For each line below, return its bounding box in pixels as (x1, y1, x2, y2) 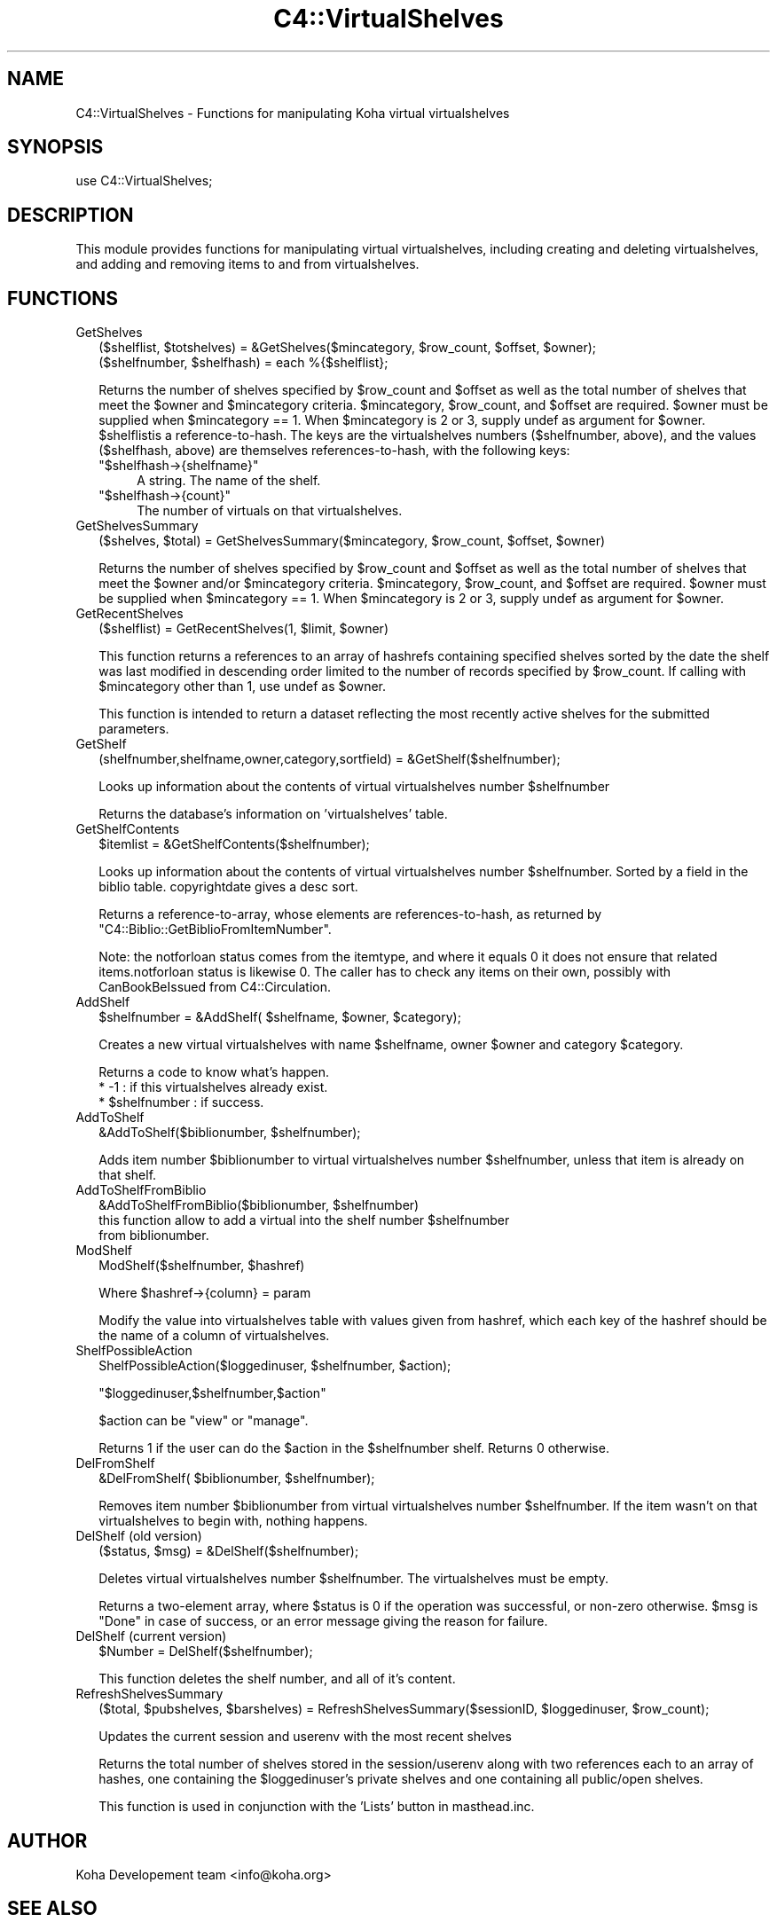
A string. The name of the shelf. (137, 473, 321, 489)
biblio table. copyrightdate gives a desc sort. (98, 879, 358, 895)
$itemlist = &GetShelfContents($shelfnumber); (98, 836, 370, 852)
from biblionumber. (98, 1228, 209, 1243)
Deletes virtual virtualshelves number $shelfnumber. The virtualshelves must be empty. (98, 1571, 608, 1587)
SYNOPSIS (7, 136, 104, 159)
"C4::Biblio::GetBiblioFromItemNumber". (98, 922, 332, 937)
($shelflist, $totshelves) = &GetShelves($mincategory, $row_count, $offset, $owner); (98, 340, 596, 356)
